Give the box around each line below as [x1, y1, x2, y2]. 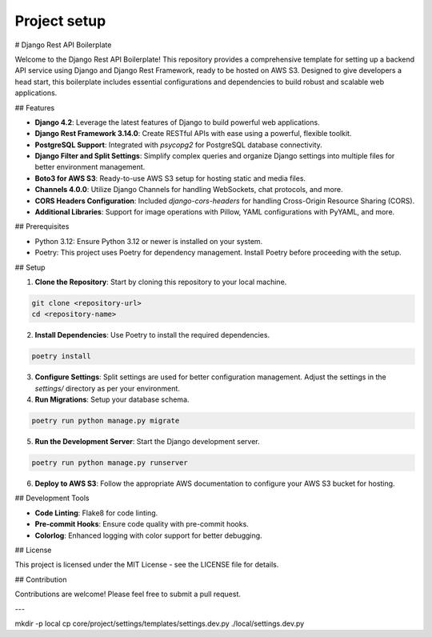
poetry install [31, 352, 91, 361]
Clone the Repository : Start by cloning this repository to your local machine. [34, 277, 287, 286]
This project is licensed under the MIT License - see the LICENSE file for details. [14, 560, 279, 570]
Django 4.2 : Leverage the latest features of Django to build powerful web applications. [34, 117, 320, 127]
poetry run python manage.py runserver [31, 459, 188, 467]
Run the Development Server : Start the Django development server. [34, 437, 260, 447]
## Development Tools [14, 493, 90, 503]
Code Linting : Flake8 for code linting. [34, 508, 158, 518]
